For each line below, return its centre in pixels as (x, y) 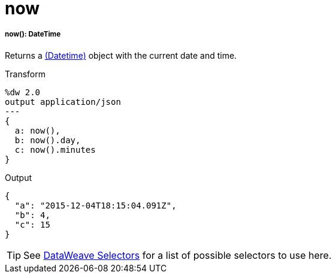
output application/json (63, 102)
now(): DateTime (33, 34)
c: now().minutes (55, 149)
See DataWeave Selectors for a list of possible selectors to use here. (178, 255)
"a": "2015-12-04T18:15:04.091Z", (96, 205)
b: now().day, (48, 140)
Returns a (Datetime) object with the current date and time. (121, 55)
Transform (25, 74)
